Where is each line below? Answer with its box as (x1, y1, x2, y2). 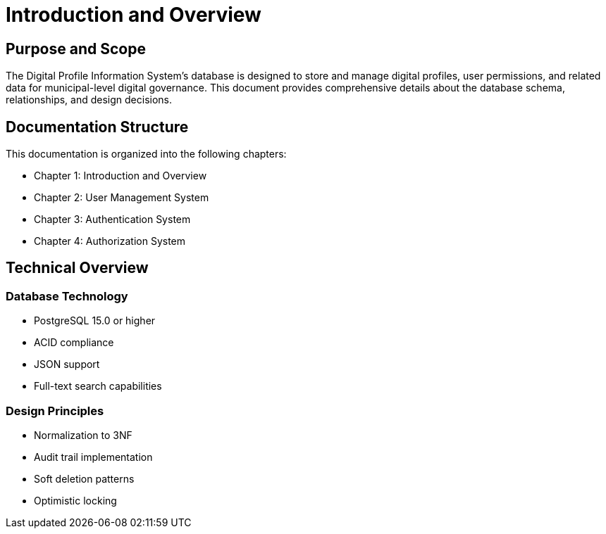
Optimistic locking (34, 494, 117, 507)
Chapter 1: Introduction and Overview (34, 170, 207, 182)
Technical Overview (6, 259, 149, 277)
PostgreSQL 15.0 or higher (34, 314, 156, 327)
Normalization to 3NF (34, 428, 132, 441)
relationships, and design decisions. (6, 94, 173, 106)
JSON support (34, 358, 100, 371)
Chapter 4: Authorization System (34, 235, 186, 248)
